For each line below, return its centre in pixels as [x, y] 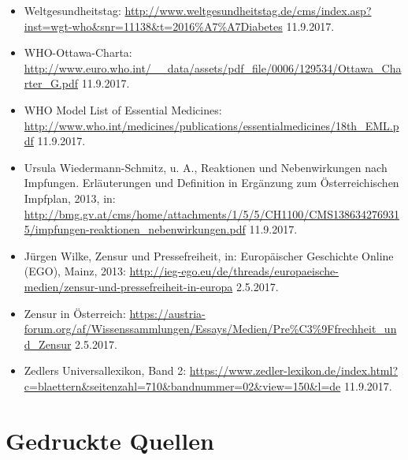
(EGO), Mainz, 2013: [75, 271]
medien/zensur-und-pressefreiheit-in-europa [128, 286]
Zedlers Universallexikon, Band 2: [105, 370]
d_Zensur [48, 344]
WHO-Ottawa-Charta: [78, 52]
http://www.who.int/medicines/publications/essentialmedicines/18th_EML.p [211, 125]
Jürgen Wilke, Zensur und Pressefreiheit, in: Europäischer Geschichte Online [209, 255]
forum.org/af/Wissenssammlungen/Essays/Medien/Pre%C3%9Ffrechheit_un [210, 329]
